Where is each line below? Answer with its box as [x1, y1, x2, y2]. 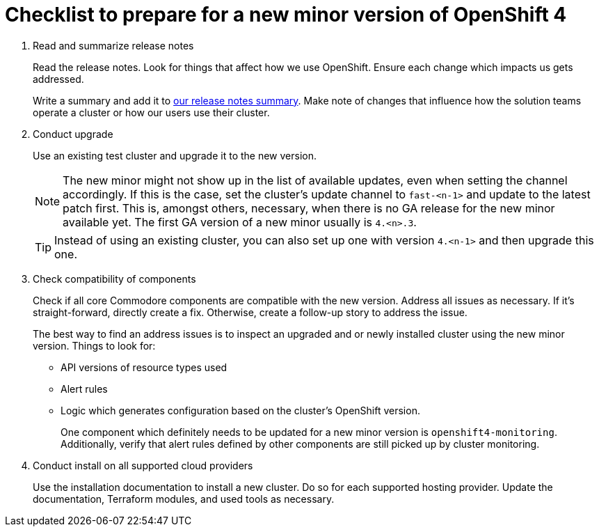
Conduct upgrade [33, 127, 113, 140]
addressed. [33, 72, 84, 85]
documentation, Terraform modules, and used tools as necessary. [33, 492, 335, 505]
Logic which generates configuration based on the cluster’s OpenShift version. [61, 404, 420, 416]
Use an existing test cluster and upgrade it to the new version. [33, 149, 317, 162]
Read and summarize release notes [33, 39, 194, 52]
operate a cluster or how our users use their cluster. [33, 106, 270, 118]
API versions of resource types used [61, 361, 227, 373]
